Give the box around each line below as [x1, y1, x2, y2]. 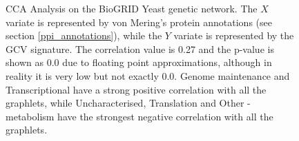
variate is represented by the [173, 28, 294, 43]
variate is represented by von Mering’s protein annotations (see [6, 14, 272, 29]
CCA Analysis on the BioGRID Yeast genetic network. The [6, 1, 258, 15]
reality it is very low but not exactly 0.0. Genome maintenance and [6, 68, 290, 83]
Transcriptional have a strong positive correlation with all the [6, 82, 267, 96]
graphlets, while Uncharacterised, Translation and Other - [6, 96, 251, 110]
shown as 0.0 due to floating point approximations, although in [6, 55, 272, 69]
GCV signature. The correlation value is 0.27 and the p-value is [6, 41, 274, 56]
